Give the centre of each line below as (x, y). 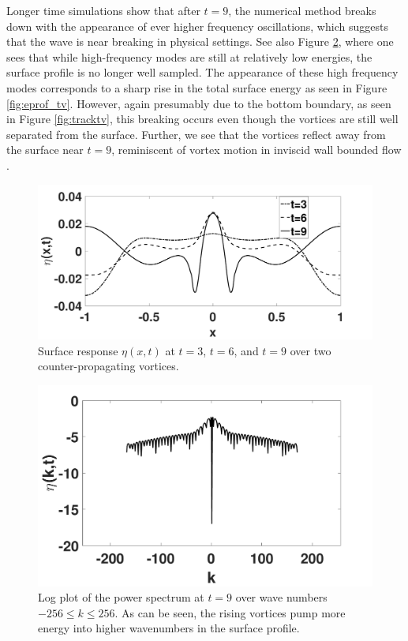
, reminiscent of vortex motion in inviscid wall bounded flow (256, 150)
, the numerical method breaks (302, 10)
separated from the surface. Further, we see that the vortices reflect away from (196, 134)
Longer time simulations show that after (103, 10)
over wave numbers (281, 597)
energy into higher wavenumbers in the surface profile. (169, 628)
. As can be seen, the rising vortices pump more (230, 612)
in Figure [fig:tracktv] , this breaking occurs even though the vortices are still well (202, 119)
